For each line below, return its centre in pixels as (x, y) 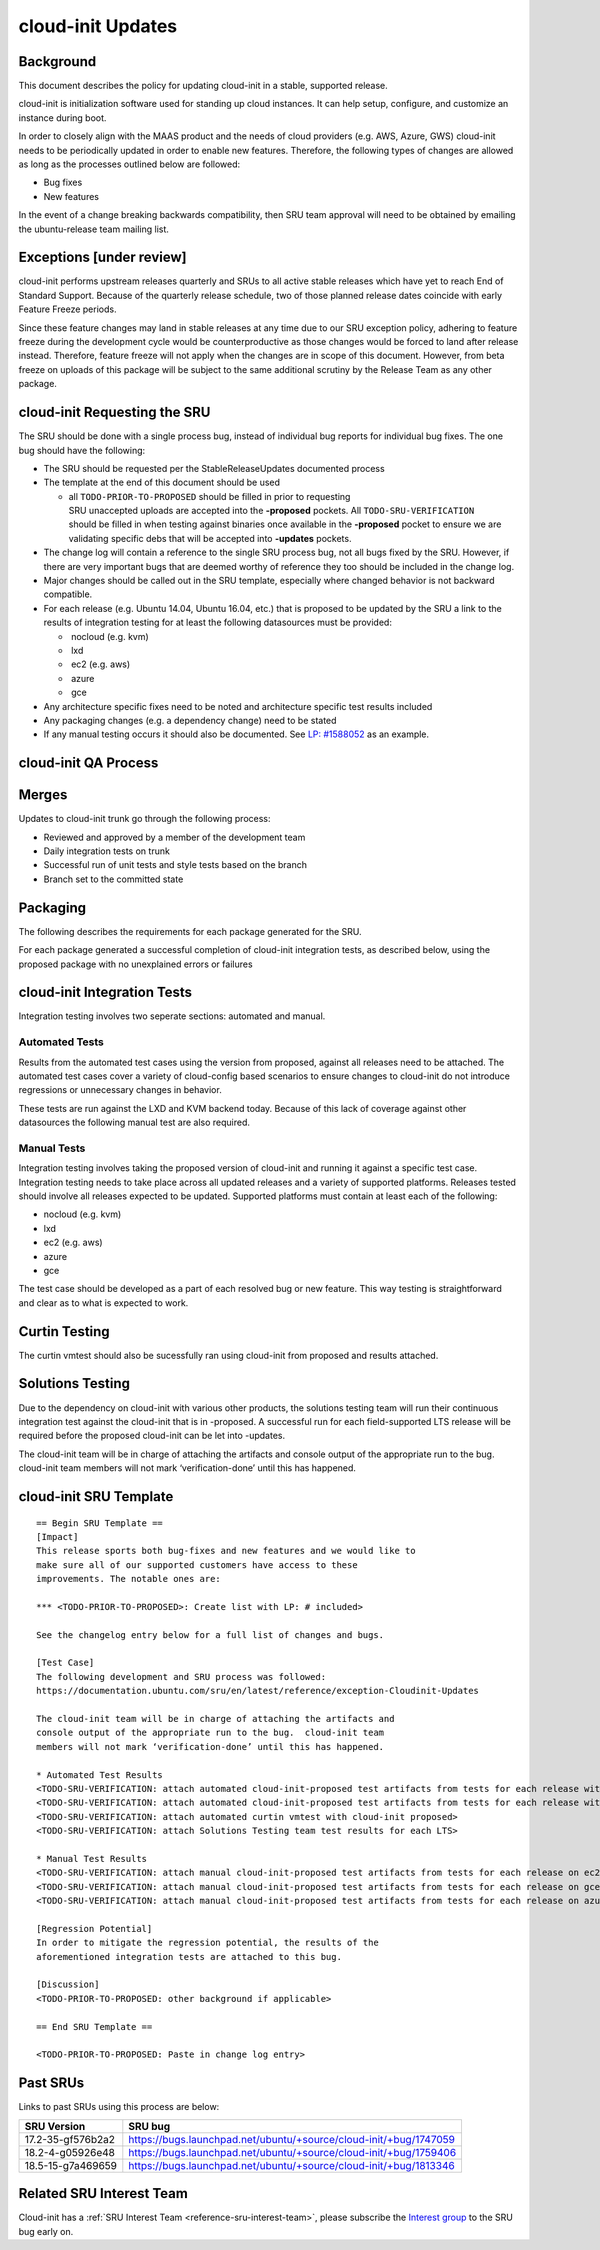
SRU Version (55, 2126)
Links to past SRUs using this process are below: (119, 2107)
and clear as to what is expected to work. (103, 1302)
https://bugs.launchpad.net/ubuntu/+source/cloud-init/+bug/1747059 (291, 2139)
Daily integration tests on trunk (106, 851)
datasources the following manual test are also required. (134, 1122)
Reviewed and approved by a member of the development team (174, 837)
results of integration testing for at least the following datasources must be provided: (217, 622)
